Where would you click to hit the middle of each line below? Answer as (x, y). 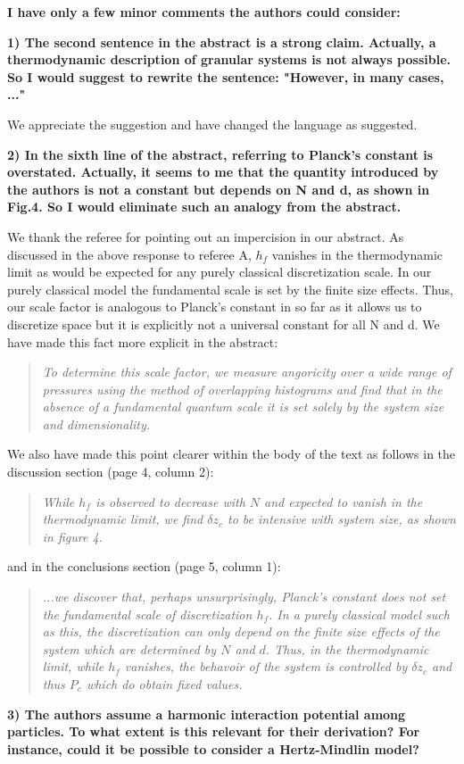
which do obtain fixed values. (164, 684)
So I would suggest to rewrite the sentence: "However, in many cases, (226, 76)
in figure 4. (72, 536)
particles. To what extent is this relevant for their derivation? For (214, 731)
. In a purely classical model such (359, 614)
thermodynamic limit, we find (123, 519)
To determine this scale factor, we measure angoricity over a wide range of (247, 372)
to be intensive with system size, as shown (342, 519)
